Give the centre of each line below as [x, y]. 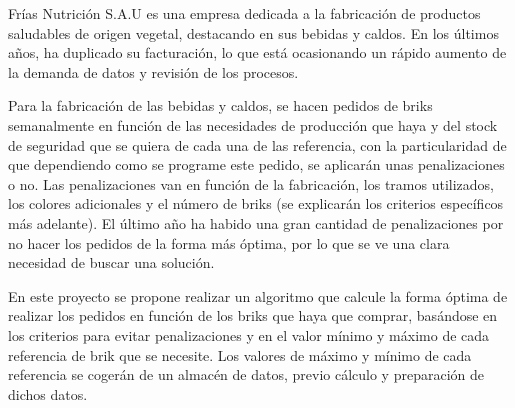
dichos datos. [48, 393]
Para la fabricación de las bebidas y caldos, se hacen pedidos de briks [220, 105]
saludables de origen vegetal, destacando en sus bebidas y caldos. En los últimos [253, 32]
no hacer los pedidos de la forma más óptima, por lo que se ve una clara [229, 242]
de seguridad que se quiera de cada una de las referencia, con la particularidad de [257, 144]
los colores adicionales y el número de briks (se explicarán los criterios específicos [256, 203]
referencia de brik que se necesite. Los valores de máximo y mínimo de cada [240, 354]
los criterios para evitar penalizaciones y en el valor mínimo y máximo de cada [249, 334]
